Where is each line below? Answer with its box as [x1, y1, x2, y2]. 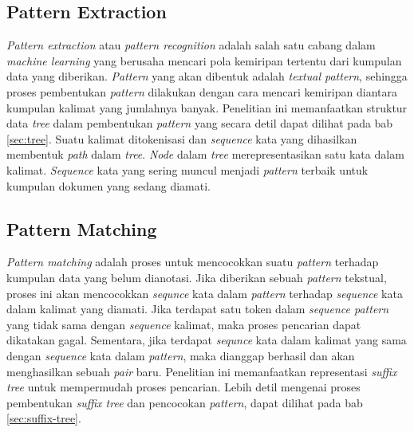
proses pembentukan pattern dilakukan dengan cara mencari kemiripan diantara [6, 83, 397, 100]
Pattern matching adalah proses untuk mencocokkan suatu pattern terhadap [6, 253, 379, 270]
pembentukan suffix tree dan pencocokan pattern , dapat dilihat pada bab [6, 394, 363, 410]
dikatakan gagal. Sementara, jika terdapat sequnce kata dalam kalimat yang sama [6, 332, 407, 348]
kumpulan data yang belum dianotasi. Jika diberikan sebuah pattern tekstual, [6, 269, 387, 285]
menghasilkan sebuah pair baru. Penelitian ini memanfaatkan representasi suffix [6, 363, 397, 379]
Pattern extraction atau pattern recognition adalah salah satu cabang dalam [6, 37, 376, 53]
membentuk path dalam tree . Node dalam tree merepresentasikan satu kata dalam [6, 146, 404, 163]
